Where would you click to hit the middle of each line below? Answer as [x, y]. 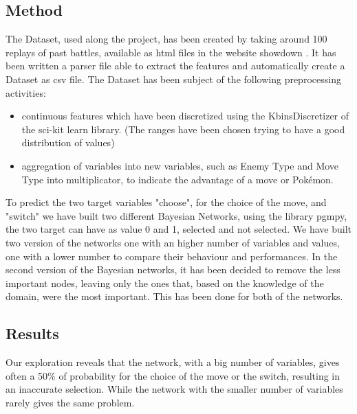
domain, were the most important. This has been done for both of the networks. [174, 296]
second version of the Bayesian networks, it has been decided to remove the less [173, 269]
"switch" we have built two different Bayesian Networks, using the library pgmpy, [176, 215]
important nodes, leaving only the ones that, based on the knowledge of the [165, 283]
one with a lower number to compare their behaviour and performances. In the [172, 256]
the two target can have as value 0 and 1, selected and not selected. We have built [179, 229]
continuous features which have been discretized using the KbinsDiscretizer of [185, 116]
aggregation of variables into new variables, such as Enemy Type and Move [180, 165]
